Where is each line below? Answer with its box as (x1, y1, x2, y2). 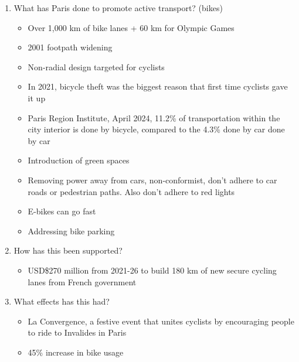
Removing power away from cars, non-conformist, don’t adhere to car (28, 173, 277, 186)
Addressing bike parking (28, 224, 115, 237)
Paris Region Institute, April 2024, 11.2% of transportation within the (28, 111, 280, 124)
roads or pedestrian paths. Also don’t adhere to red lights (28, 185, 235, 197)
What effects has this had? (13, 295, 110, 308)
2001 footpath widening (28, 41, 113, 53)
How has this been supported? (13, 244, 123, 257)
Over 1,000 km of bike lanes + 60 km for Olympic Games (28, 21, 235, 33)
